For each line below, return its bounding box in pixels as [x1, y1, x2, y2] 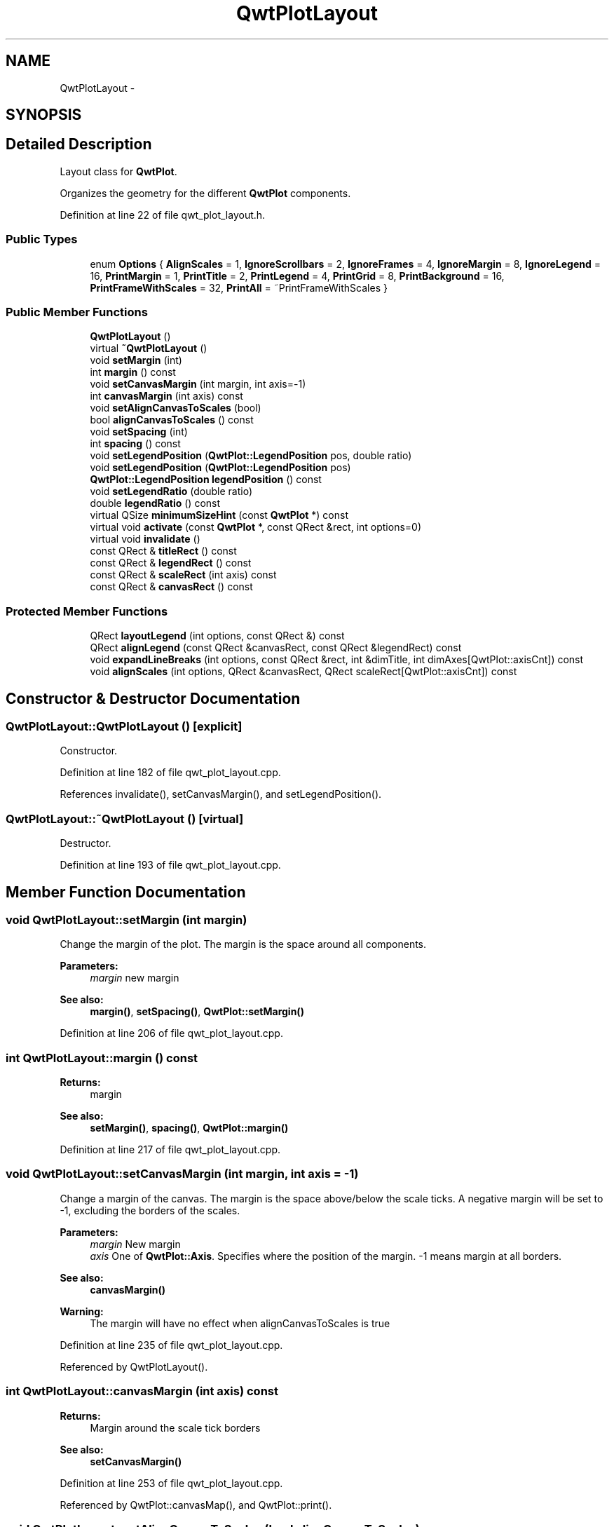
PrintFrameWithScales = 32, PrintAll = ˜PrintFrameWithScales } [90, 281, 388, 294]
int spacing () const [90, 437, 181, 450]
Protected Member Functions [6, 604, 168, 618]
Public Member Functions [6, 304, 148, 319]
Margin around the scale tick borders [90, 1421, 261, 1434]
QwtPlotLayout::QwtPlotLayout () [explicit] [6, 719, 243, 733]
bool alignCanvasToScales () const [90, 414, 254, 426]
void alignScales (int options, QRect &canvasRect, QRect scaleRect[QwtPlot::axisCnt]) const [90, 665, 517, 678]
